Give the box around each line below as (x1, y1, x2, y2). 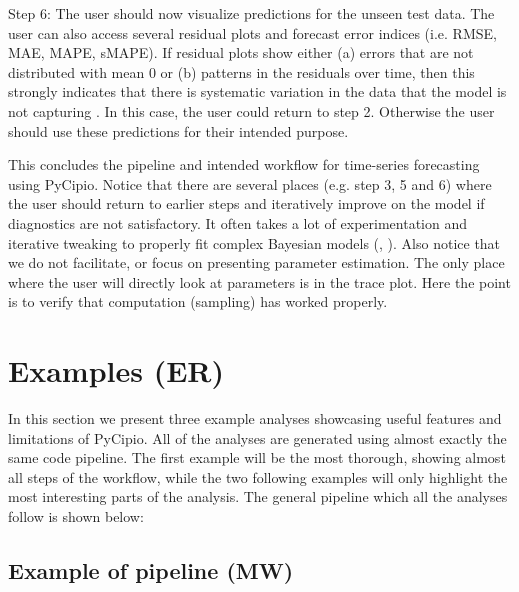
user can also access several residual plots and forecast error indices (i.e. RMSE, (8, 22, 497, 43)
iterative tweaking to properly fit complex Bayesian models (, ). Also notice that (8, 232, 501, 253)
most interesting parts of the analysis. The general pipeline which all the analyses (8, 486, 508, 507)
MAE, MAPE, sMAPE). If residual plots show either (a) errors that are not (8, 42, 474, 63)
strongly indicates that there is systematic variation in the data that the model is (8, 81, 507, 102)
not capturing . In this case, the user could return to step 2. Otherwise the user (8, 100, 495, 121)
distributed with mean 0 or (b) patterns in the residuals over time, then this (8, 61, 475, 82)
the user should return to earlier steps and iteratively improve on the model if (8, 193, 485, 214)
